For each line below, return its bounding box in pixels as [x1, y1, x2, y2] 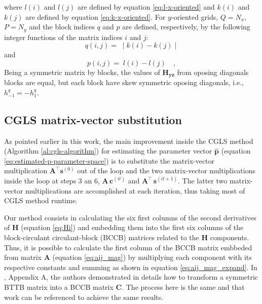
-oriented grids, [171, 11, 218, 22]
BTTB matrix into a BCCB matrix [4, 281, 114, 292]
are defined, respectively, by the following [122, 21, 250, 32]
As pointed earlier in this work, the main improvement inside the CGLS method [4, 135, 253, 146]
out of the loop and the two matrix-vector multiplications [77, 165, 255, 176]
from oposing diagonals [177, 66, 249, 77]
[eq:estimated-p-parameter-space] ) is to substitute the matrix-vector [4, 155, 215, 166]
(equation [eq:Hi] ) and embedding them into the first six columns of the [21, 222, 244, 233]
